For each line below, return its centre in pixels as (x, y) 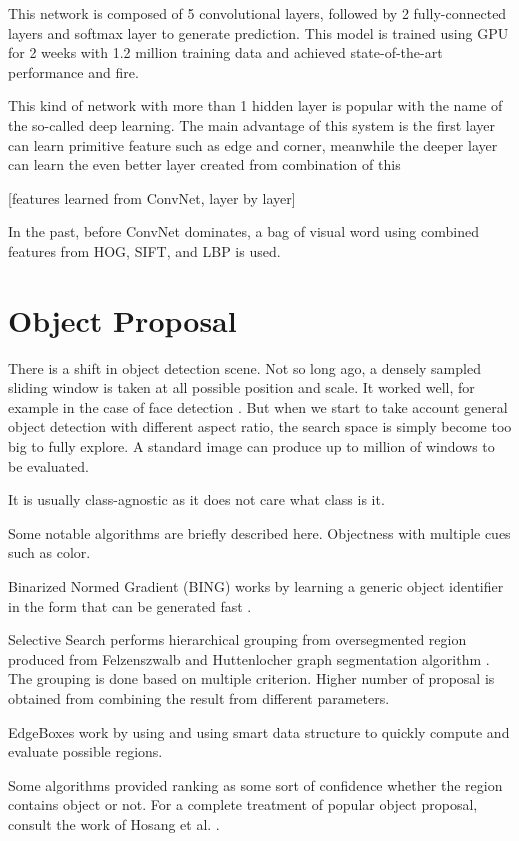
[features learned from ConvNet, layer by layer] (152, 197)
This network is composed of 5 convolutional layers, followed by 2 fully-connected (257, 13)
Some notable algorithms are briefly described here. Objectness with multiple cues (259, 532)
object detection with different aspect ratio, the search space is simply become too (260, 426)
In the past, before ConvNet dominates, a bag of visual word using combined (243, 231)
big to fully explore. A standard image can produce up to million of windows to (251, 446)
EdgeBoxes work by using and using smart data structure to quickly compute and (259, 731)
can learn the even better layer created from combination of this (204, 164)
